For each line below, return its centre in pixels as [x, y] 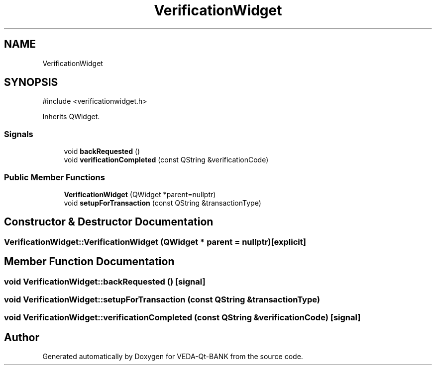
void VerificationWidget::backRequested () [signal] [105, 281]
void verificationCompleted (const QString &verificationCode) [166, 160]
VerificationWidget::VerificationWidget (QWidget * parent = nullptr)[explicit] [155, 242]
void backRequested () [102, 151]
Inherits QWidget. [71, 117]
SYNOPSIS [31, 82]
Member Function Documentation [89, 262]
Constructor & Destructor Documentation [109, 222]
